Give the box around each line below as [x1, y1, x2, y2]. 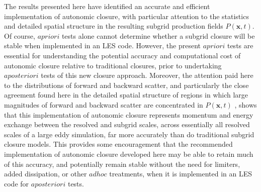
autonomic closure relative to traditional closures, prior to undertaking [4, 60, 222, 70]
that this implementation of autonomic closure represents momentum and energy [4, 109, 253, 120]
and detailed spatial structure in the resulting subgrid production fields [4, 21, 223, 31]
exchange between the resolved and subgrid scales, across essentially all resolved [4, 119, 250, 130]
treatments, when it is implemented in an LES [109, 168, 252, 179]
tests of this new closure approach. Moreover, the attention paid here [41, 70, 253, 80]
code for [4, 178, 29, 188]
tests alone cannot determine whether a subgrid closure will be [61, 30, 255, 41]
